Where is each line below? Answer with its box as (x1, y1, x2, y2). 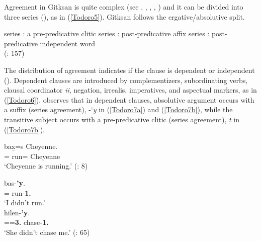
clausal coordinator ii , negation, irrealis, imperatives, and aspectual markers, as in (4, 85, 257, 95)
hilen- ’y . (4, 207, 30, 217)
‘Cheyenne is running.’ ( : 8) (4, 160, 88, 171)
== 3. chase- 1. (4, 217, 49, 227)
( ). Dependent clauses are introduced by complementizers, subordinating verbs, (4, 74, 248, 85)
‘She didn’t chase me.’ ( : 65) (4, 226, 90, 237)
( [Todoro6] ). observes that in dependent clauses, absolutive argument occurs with (4, 94, 254, 105)
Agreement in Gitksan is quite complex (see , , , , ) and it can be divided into (4, 2, 243, 12)
